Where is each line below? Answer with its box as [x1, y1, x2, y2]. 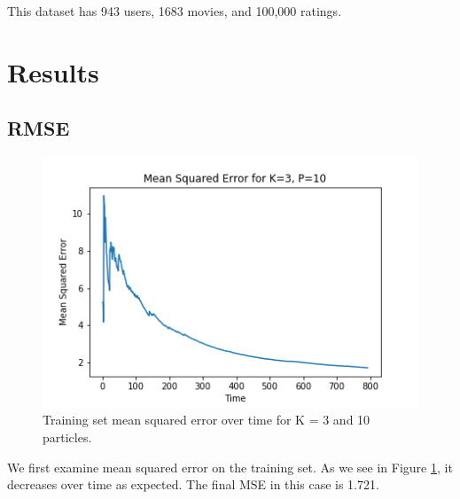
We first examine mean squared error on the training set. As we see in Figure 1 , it [7, 457, 453, 476]
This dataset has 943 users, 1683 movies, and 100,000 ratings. [7, 2, 342, 19]
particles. [43, 428, 92, 447]
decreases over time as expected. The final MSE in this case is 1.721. [7, 475, 379, 494]
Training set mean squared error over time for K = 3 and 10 [43, 410, 370, 429]
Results [7, 53, 99, 90]
